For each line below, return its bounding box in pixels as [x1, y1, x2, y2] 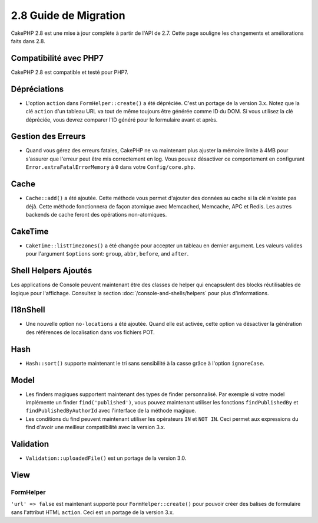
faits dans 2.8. [11, 37, 45, 44]
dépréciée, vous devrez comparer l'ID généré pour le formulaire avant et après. [25, 116, 218, 123]
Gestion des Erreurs [11, 132, 86, 142]
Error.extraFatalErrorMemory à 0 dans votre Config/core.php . [25, 164, 196, 171]
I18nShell [11, 305, 45, 315]
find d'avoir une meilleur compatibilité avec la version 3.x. [25, 424, 165, 431]
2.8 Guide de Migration [11, 9, 126, 22]
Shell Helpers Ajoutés [11, 266, 92, 276]
